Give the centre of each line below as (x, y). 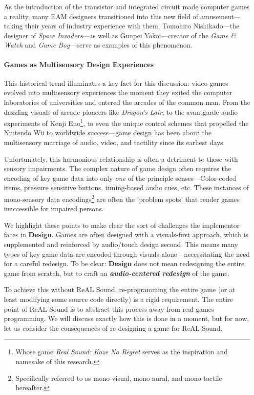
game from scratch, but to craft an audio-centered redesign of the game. (117, 273)
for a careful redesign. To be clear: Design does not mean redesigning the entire (124, 263)
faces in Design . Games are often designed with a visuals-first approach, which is (126, 235)
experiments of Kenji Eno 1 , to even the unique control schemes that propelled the (126, 122)
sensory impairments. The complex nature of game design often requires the (117, 168)
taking (13, 26)
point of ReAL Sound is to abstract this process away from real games (109, 309)
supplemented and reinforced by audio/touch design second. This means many (121, 244)
